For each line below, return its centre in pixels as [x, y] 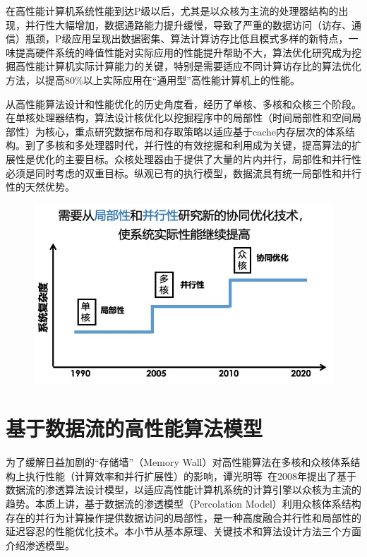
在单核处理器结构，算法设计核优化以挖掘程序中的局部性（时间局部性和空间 [179, 118]
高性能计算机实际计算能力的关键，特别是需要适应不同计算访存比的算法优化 [188, 66]
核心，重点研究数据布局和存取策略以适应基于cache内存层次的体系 [195, 131]
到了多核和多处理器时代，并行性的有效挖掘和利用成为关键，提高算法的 [188, 145]
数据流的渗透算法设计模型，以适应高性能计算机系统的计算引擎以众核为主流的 [183, 490]
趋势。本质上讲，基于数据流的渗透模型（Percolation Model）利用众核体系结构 [183, 504]
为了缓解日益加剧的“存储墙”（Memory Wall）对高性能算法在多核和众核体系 [178, 462]
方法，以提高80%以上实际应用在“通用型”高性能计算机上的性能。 [153, 79]
